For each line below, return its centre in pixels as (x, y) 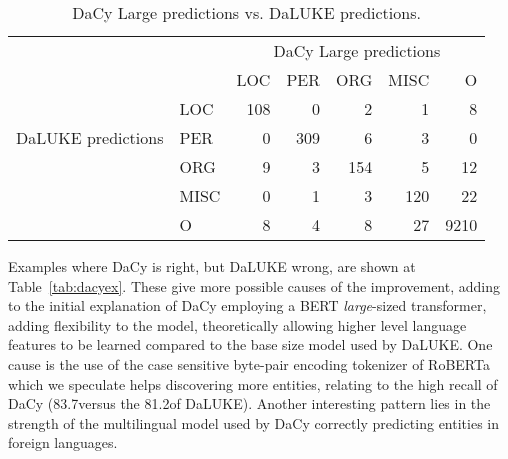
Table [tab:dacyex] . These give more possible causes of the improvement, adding (254, 285)
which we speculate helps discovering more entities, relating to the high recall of (253, 383)
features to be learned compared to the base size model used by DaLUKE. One (250, 344)
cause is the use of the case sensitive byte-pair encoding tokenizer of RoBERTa (249, 363)
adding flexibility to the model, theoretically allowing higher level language (237, 324)
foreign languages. (63, 442)
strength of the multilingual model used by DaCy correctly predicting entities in (253, 422)
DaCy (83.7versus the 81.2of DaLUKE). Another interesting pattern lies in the (249, 403)
